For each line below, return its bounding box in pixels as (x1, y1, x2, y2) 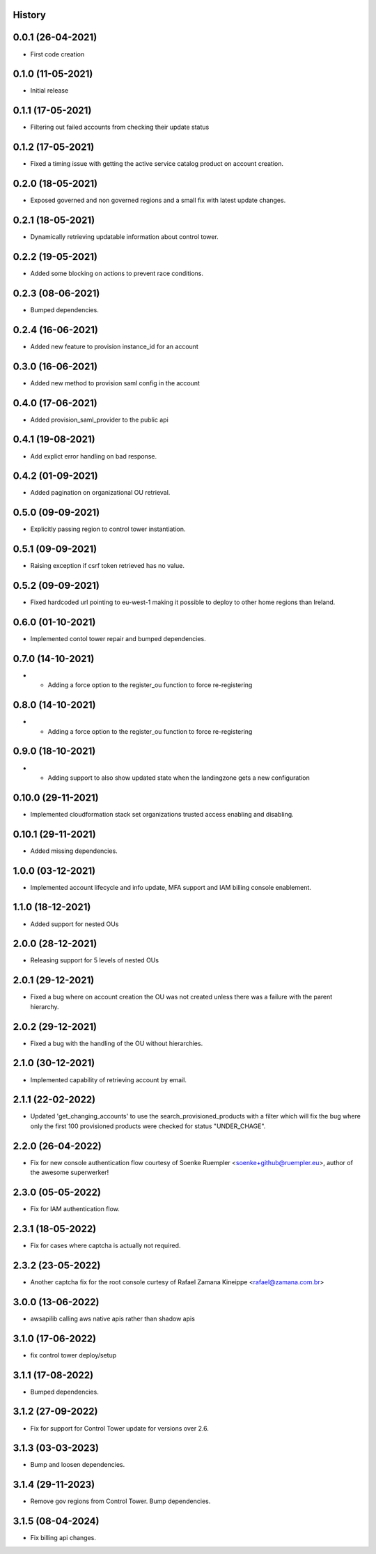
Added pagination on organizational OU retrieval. (30, 488, 171, 497)
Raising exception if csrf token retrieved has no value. (30, 562, 185, 570)
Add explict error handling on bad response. (30, 452, 157, 460)
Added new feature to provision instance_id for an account (30, 342, 198, 351)
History (13, 9, 47, 21)
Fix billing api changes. (30, 1534, 97, 1542)
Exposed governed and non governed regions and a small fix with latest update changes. (30, 196, 286, 205)
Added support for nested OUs (30, 920, 119, 928)
